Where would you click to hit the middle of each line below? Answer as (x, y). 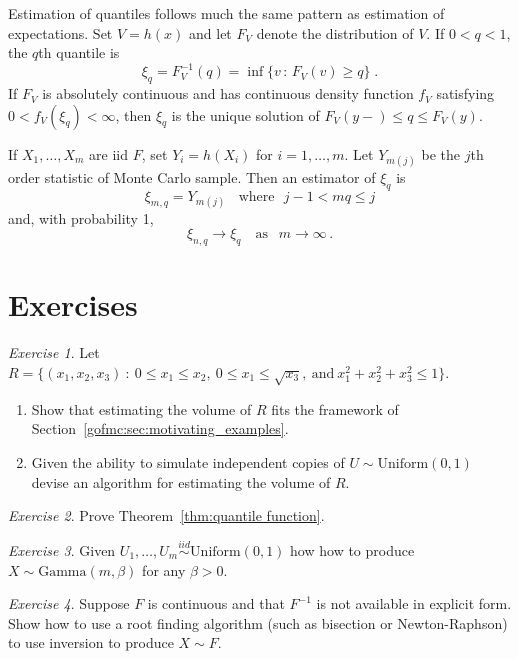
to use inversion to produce (91, 642)
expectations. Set (60, 32)
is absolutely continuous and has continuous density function (228, 93)
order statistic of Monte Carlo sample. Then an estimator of (192, 176)
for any (164, 569)
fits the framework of (335, 408)
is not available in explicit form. (414, 603)
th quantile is (79, 52)
